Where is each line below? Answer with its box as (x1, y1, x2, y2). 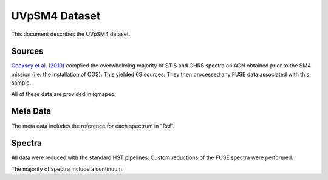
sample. (11, 79, 32, 86)
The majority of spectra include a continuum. (11, 165, 124, 173)
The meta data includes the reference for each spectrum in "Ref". (11, 122, 176, 130)
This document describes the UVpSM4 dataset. (11, 30, 131, 38)
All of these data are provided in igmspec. (11, 90, 116, 97)
